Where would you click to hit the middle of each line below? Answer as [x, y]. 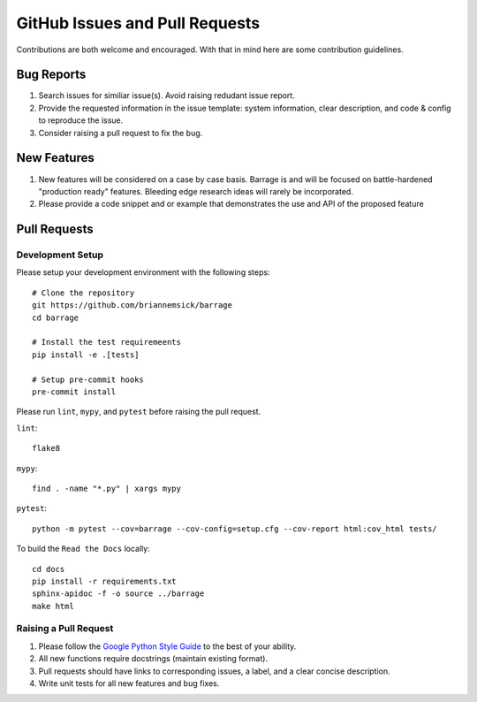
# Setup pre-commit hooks [88, 379]
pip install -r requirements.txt [104, 581]
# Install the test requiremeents [106, 342]
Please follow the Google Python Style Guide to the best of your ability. [167, 646]
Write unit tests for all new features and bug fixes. [129, 683]
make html [53, 606]
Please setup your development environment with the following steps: [143, 272]
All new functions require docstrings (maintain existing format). [153, 659]
